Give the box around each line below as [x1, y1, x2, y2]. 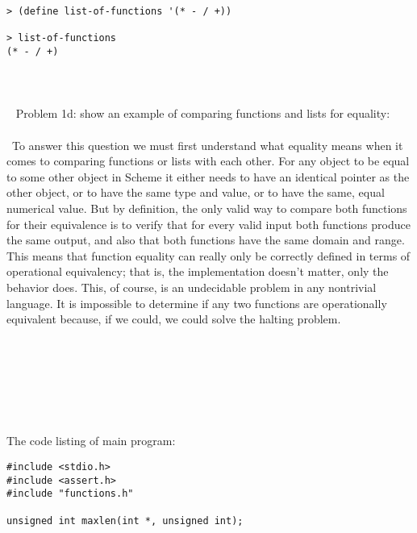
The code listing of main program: [6, 432, 176, 449]
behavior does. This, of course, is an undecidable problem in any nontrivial [6, 278, 377, 295]
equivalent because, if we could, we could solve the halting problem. [6, 310, 341, 327]
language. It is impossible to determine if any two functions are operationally [6, 294, 387, 311]
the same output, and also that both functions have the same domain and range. [6, 231, 405, 248]
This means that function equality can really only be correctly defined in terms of [6, 247, 411, 264]
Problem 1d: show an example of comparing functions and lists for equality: [15, 105, 390, 122]
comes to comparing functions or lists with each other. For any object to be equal [6, 152, 410, 169]
